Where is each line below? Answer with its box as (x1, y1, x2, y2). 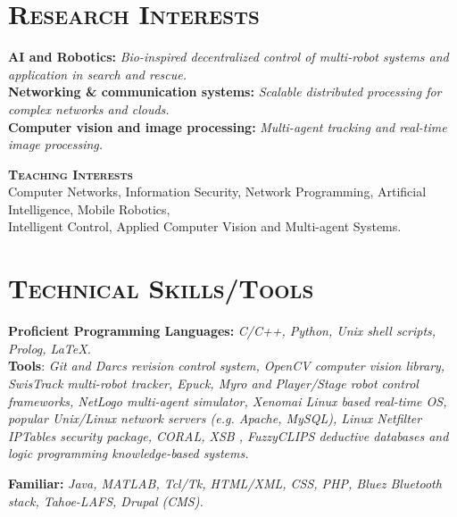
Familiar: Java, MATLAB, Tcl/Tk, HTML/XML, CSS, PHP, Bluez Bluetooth (8, 473, 442, 492)
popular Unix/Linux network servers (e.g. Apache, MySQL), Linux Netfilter (8, 409, 422, 428)
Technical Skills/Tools (8, 270, 314, 306)
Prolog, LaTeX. (8, 338, 91, 357)
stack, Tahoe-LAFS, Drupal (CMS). (8, 491, 204, 510)
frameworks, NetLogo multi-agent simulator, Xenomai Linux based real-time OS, (8, 391, 447, 410)
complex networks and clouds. (8, 99, 170, 118)
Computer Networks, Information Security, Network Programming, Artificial (8, 182, 427, 201)
